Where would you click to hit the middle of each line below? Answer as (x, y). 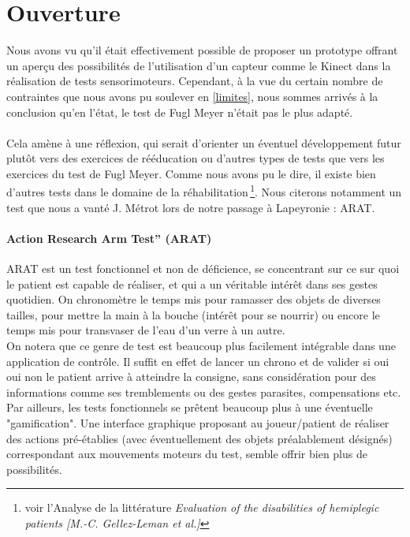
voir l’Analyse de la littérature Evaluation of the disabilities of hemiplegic (202, 507)
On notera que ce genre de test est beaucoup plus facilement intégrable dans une (201, 346)
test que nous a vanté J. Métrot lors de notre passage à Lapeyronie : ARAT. (191, 207)
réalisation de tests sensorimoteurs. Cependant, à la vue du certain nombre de (195, 81)
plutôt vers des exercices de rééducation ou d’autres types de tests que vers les (196, 158)
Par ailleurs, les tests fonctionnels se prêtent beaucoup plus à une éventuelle (190, 407)
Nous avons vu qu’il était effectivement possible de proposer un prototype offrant (202, 50)
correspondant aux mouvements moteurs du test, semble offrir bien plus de (187, 454)
